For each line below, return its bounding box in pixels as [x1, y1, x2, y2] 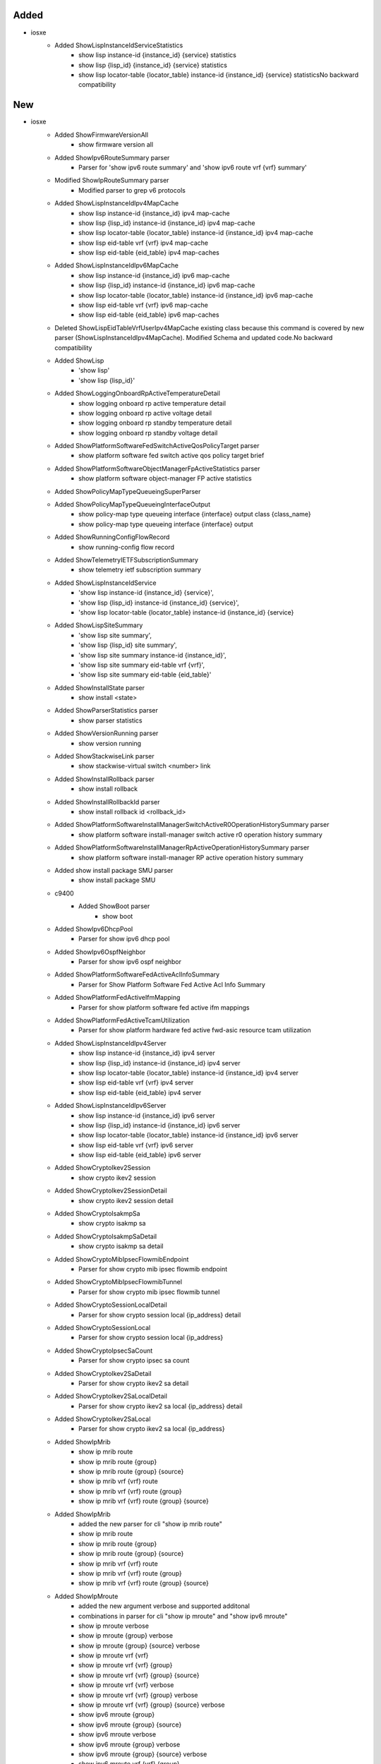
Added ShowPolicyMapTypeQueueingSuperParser [54, 487, 201, 495]
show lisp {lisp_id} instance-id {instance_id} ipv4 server [78, 1058, 241, 1067]
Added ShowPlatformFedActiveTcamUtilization [54, 1016, 190, 1025]
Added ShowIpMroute [54, 1592, 119, 1600]
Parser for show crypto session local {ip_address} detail [78, 1310, 241, 1319]
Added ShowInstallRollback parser [54, 775, 155, 783]
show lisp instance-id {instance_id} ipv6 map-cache [78, 271, 230, 279]
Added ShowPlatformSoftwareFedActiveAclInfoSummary [54, 970, 220, 979]
